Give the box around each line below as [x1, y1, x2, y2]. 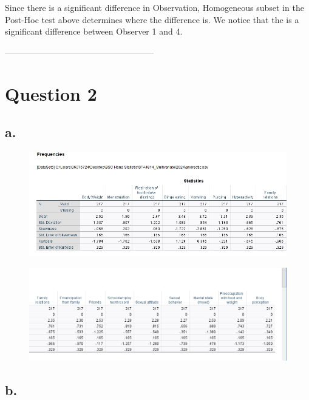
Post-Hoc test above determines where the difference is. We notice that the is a [5, 13, 299, 25]
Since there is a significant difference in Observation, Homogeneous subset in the [5, 1, 304, 13]
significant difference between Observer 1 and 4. [5, 25, 183, 38]
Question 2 [5, 81, 97, 106]
